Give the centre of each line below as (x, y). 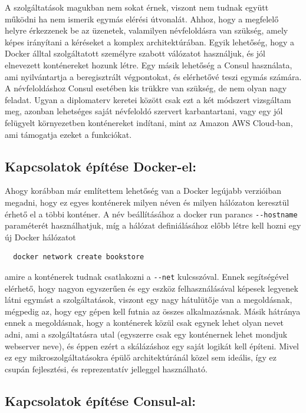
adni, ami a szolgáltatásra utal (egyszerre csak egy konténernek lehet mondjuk (146, 334)
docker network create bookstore (79, 257)
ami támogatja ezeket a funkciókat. (68, 134)
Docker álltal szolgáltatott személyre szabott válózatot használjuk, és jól (135, 53)
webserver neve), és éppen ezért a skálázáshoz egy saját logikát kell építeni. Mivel (152, 346)
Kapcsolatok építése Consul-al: (100, 400)
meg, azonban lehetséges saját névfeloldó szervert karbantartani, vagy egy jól (144, 111)
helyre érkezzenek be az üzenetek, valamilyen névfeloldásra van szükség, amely (147, 30)
